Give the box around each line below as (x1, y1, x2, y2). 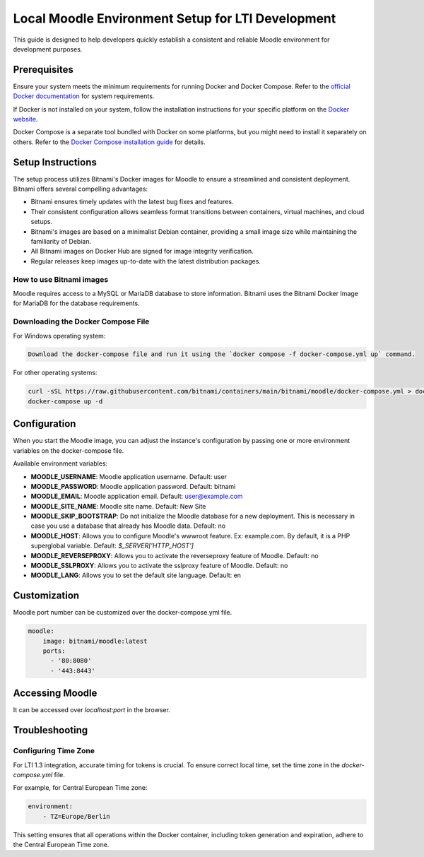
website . (13, 115, 38, 124)
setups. (30, 218, 53, 226)
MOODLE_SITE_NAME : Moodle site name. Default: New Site (30, 502, 206, 510)
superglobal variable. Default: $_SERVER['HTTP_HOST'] (30, 541, 194, 550)
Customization (13, 590, 80, 602)
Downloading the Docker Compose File (13, 317, 150, 326)
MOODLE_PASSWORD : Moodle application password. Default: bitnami (30, 482, 236, 490)
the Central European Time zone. (13, 841, 110, 849)
